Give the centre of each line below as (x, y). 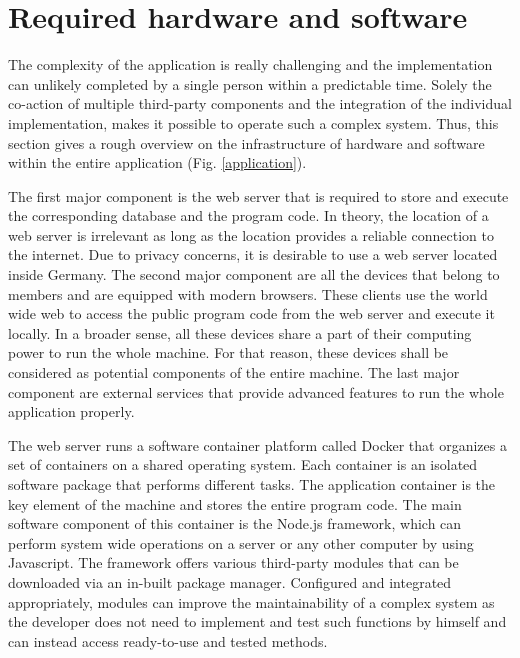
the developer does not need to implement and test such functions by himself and (257, 621)
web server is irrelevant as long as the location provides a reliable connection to (251, 234)
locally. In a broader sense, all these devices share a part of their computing (240, 332)
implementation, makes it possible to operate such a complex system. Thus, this (253, 122)
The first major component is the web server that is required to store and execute (258, 195)
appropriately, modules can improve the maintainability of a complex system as (251, 601)
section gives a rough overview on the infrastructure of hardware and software (246, 142)
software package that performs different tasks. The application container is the (252, 484)
